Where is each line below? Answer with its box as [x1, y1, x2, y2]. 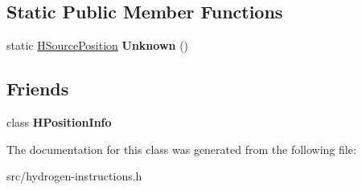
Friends [6, 76, 69, 101]
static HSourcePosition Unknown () [6, 37, 189, 54]
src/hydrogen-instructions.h [6, 168, 142, 184]
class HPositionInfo [6, 114, 112, 130]
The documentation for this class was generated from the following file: [6, 140, 356, 157]
